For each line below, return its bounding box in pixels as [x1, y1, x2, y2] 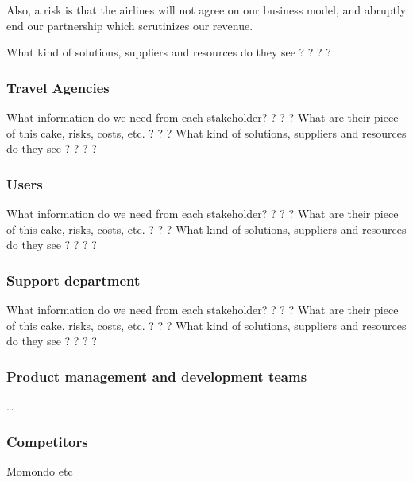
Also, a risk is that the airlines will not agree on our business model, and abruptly [6, 2, 407, 17]
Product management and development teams [6, 366, 307, 386]
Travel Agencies [6, 77, 110, 97]
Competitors [6, 431, 88, 451]
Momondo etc [6, 462, 73, 479]
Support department [6, 270, 141, 290]
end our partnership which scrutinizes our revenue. [6, 17, 253, 33]
